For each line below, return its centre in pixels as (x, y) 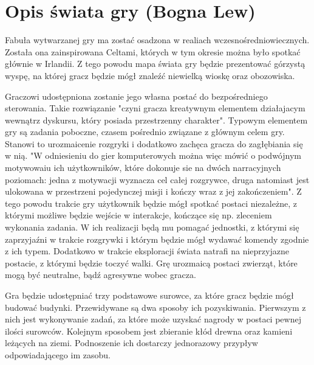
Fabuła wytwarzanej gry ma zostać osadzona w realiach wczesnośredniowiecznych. (157, 40)
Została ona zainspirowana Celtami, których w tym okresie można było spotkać (153, 51)
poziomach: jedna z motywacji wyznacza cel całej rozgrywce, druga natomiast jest (157, 179)
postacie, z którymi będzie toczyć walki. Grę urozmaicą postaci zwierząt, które (151, 262)
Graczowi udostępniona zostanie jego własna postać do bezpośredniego (136, 96)
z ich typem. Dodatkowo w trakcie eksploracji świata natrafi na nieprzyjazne (147, 251)
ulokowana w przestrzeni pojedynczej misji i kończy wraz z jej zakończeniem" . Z (153, 191)
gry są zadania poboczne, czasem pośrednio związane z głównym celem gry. (145, 132)
